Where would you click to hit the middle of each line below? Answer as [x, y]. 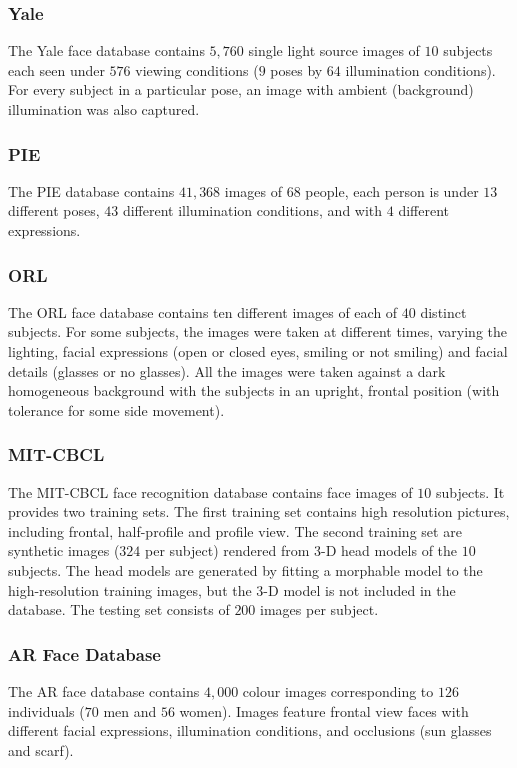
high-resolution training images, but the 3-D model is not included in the [232, 589]
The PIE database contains [91, 190]
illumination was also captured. [104, 109]
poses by [296, 69]
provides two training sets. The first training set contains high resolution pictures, [259, 511]
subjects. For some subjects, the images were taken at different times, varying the [257, 331]
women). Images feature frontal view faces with [324, 710]
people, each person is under [392, 190]
